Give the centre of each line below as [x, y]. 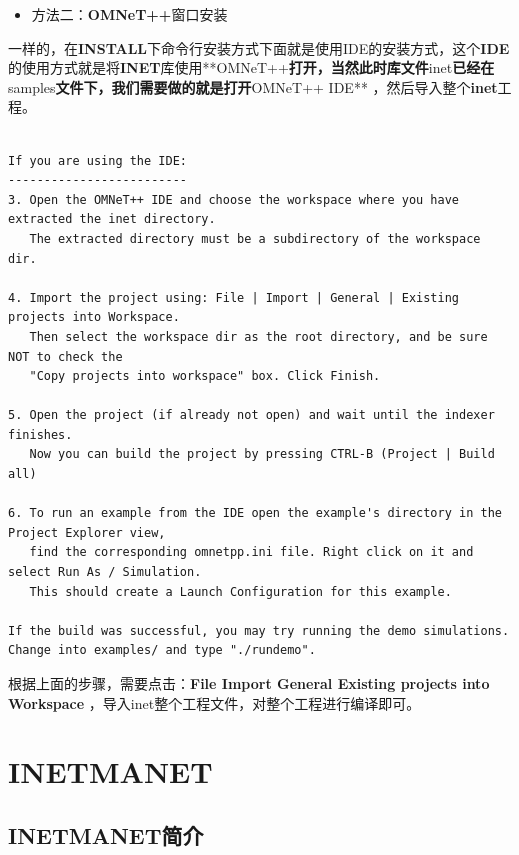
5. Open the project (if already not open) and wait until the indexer [251, 415]
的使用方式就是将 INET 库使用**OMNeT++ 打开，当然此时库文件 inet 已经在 [251, 67]
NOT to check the [65, 356]
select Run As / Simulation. [105, 572]
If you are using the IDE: [97, 160]
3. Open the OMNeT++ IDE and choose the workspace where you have [234, 199]
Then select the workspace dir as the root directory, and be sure [258, 336]
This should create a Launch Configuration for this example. [240, 591]
